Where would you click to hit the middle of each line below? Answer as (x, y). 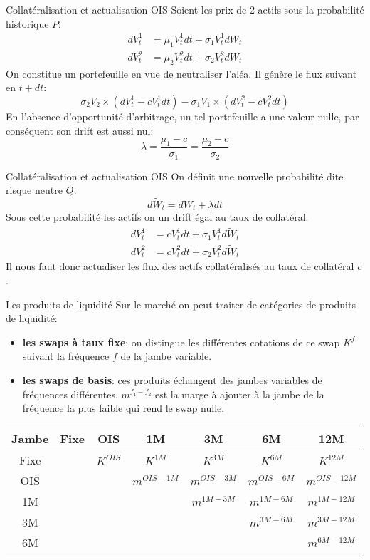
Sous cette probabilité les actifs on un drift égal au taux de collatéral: (157, 217)
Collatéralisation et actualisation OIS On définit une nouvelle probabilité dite (175, 176)
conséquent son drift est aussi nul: (80, 130)
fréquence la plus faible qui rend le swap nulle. (123, 408)
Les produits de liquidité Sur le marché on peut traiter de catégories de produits (181, 304)
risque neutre (34, 190)
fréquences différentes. (70, 394)
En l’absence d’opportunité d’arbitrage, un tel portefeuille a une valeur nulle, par (183, 116)
